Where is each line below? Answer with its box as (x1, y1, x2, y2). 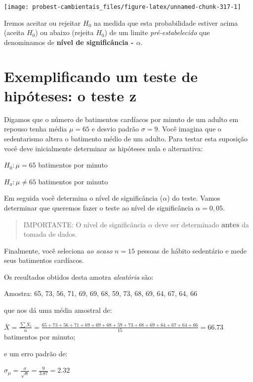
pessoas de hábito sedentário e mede (137, 245, 247, 255)
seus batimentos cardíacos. (4, 255, 84, 265)
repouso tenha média (4, 124, 67, 134)
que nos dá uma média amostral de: (4, 305, 112, 315)
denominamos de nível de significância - (4, 37, 134, 47)
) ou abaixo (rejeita (35, 27, 94, 38)
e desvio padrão (91, 124, 139, 134)
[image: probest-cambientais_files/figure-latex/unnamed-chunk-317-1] (4, 3, 241, 10)
